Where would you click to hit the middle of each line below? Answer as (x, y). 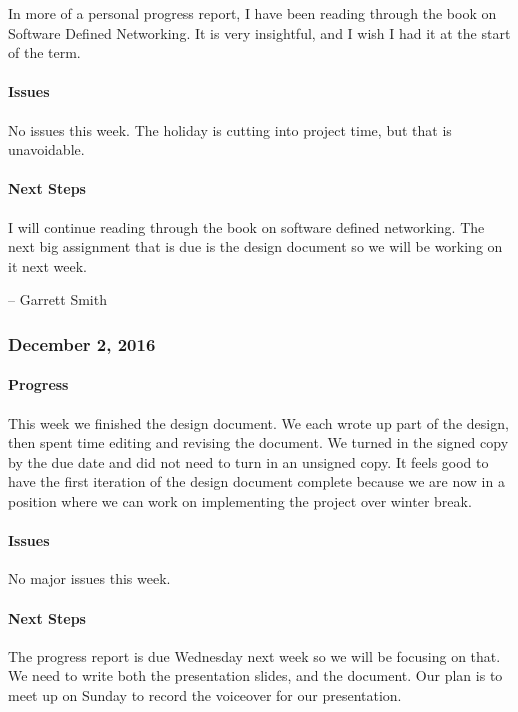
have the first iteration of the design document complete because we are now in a (256, 481)
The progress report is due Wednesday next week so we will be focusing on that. (254, 655)
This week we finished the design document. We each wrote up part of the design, (258, 422)
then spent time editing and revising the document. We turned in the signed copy (258, 442)
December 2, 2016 (82, 343)
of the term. (44, 52)
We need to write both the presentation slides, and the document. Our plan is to (255, 675)
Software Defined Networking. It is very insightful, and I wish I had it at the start (259, 32)
